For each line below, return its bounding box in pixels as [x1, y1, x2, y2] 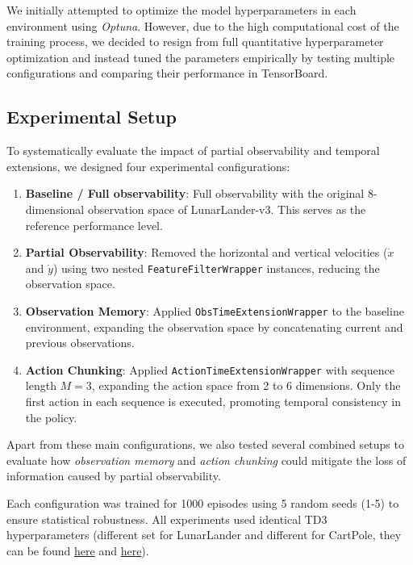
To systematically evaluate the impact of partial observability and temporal [6, 142, 380, 159]
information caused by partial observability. [6, 467, 221, 484]
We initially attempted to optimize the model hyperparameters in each [6, 2, 357, 18]
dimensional [25, 200, 85, 217]
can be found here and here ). [6, 542, 149, 559]
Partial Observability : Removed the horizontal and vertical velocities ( [25, 244, 388, 261]
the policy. [25, 408, 77, 425]
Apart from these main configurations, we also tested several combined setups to [6, 436, 404, 453]
